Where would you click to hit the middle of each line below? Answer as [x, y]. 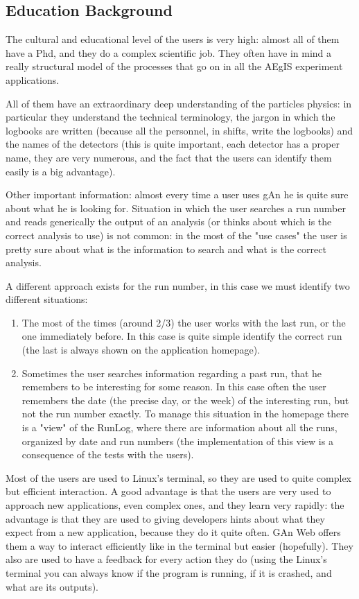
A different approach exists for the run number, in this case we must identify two [178, 285]
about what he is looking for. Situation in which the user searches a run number [176, 208]
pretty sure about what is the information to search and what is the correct [166, 249]
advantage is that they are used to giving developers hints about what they [165, 518]
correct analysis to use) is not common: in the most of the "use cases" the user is [176, 235]
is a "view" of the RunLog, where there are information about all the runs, [179, 427]
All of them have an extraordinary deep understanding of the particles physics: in [179, 103]
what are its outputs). [52, 586]
